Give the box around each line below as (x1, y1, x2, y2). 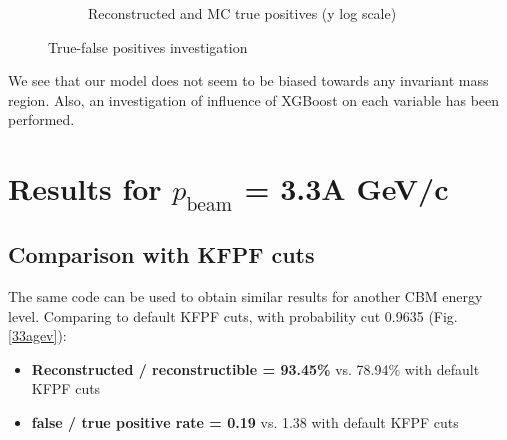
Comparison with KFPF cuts (8, 239, 315, 270)
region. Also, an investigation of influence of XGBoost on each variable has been (8, 89, 500, 110)
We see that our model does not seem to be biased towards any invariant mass (8, 70, 489, 91)
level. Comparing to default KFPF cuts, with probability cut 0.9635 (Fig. (8, 305, 458, 326)
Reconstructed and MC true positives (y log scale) (88, 3, 397, 23)
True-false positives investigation (48, 36, 248, 57)
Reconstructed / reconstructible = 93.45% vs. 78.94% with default (31, 358, 480, 379)
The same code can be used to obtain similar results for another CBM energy (8, 285, 483, 306)
